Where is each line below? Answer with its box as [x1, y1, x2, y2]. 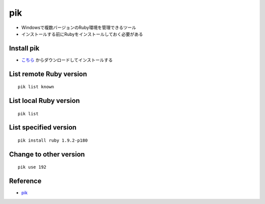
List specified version [9, 123, 77, 132]
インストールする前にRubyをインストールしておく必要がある [21, 31, 143, 37]
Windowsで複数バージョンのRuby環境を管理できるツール [21, 25, 136, 30]
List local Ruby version [9, 97, 80, 105]
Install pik [9, 44, 40, 52]
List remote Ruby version [9, 70, 87, 78]
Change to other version [9, 150, 85, 158]
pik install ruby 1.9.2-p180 [18, 138, 88, 143]
